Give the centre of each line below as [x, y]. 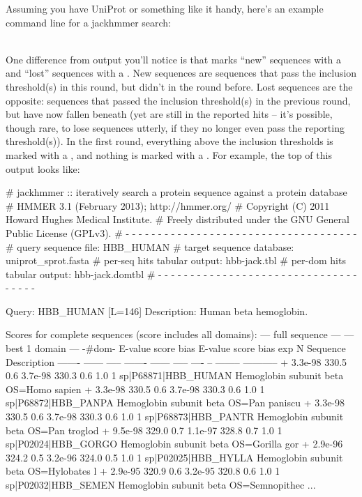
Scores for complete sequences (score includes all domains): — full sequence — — [180, 334]
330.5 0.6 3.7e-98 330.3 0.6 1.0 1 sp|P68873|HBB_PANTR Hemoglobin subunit [175, 416]
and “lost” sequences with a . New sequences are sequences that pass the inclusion [181, 73]
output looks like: [43, 168]
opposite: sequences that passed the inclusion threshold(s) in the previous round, [178, 100]
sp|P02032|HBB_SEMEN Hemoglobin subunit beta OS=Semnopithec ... [161, 484]
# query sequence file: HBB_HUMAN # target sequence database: [150, 246]
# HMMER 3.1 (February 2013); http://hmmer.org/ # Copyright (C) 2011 [168, 205]
